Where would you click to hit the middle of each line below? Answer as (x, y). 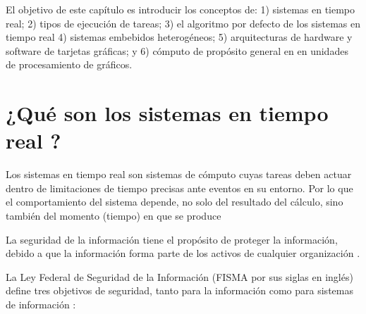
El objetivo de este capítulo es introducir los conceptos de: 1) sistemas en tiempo (181, 9)
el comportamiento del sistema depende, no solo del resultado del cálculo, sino (175, 202)
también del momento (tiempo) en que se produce (114, 216)
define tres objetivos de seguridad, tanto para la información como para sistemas (179, 290)
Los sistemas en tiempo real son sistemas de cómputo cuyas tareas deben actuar (179, 174)
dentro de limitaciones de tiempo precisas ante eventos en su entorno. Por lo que (179, 188)
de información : (41, 304)
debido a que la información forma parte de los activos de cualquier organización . (183, 253)
